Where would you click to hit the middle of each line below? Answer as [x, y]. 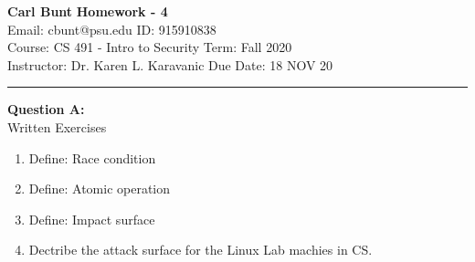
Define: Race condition [92, 157]
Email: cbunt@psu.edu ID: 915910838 [112, 29]
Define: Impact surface [92, 219]
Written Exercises [57, 126]
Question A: [46, 109]
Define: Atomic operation [100, 189]
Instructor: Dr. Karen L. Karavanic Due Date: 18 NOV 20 [170, 64]
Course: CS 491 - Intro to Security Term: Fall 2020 [150, 47]
